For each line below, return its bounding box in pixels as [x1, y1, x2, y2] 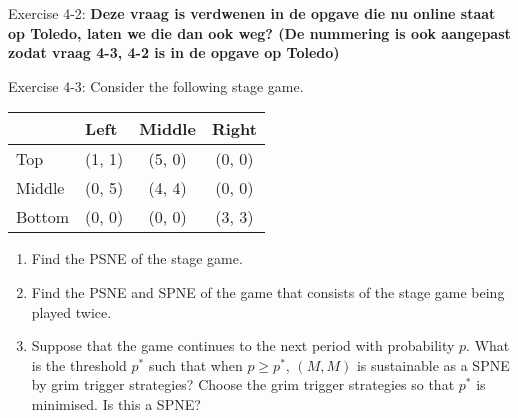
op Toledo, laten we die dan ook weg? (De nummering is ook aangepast [8, 22, 511, 43]
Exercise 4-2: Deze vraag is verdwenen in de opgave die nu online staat [8, 3, 496, 23]
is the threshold [31, 354, 127, 375]
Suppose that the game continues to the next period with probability [31, 335, 455, 356]
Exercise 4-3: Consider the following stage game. [8, 75, 304, 96]
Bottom [16, 205, 70, 229]
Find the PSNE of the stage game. [31, 248, 243, 269]
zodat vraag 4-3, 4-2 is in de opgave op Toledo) [8, 42, 340, 63]
